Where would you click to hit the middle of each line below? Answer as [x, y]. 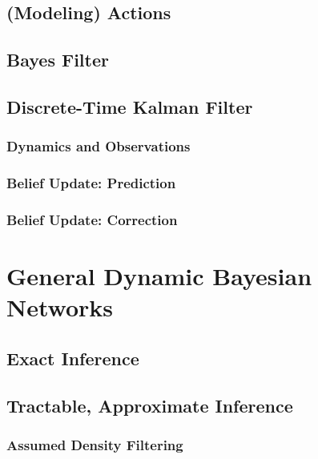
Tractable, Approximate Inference [150, 405]
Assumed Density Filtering [95, 444]
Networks [60, 307]
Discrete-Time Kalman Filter [130, 106]
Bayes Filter [58, 60]
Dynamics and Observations [99, 146]
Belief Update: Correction [92, 219]
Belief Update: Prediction [91, 183]
